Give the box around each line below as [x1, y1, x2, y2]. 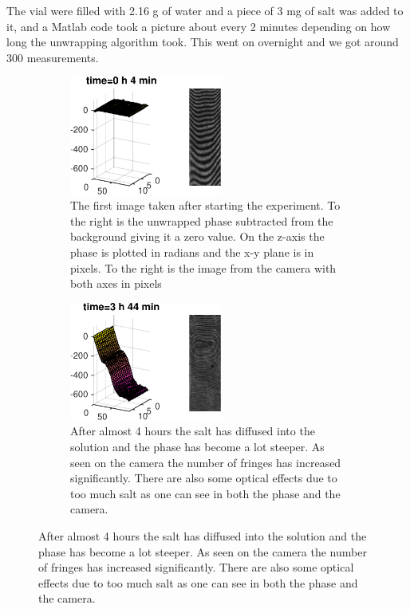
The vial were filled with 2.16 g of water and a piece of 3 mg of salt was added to [6, 2, 404, 18]
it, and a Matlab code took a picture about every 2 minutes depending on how [6, 18, 391, 34]
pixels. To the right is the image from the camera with [70, 259, 337, 276]
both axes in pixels [70, 275, 162, 292]
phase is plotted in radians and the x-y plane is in [70, 243, 314, 260]
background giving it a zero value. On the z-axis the [70, 228, 325, 245]
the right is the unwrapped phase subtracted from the [70, 212, 333, 229]
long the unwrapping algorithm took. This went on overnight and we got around [6, 33, 399, 50]
